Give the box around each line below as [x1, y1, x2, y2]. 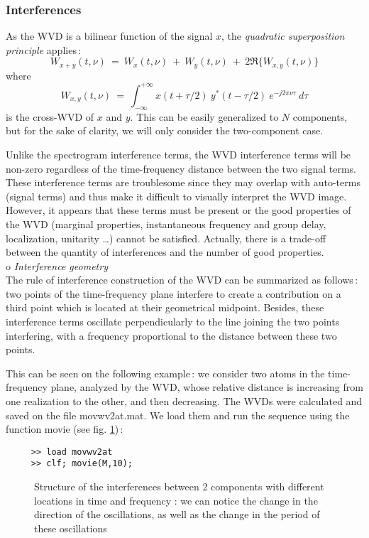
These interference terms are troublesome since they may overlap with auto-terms [6, 175, 360, 190]
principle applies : [6, 42, 82, 57]
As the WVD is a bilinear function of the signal [6, 28, 213, 43]
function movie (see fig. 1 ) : [6, 421, 123, 436]
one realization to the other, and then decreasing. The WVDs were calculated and [6, 394, 363, 409]
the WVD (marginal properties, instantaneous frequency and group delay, [6, 216, 326, 231]
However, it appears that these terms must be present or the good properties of [6, 203, 351, 217]
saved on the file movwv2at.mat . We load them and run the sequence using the [6, 407, 350, 422]
